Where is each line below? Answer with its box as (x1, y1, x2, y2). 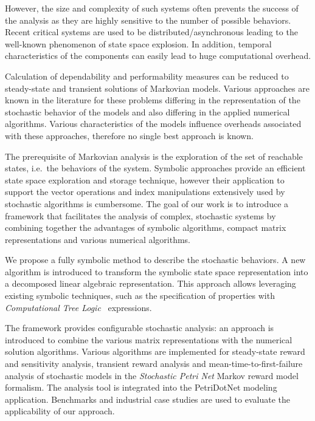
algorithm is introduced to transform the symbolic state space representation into (5, 265, 308, 278)
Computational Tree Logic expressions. (5, 301, 152, 313)
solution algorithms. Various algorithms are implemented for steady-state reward (5, 345, 305, 358)
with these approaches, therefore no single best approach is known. (5, 129, 254, 142)
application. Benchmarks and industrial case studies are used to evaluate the (5, 392, 290, 405)
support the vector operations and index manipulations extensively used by (5, 185, 285, 198)
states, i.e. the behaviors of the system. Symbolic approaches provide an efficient (5, 162, 306, 174)
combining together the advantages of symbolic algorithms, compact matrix (5, 221, 286, 234)
